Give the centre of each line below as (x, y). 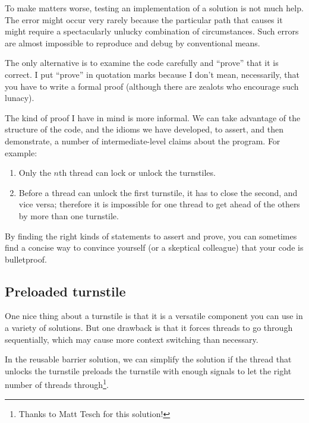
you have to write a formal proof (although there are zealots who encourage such (152, 86)
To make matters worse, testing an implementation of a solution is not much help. (154, 8)
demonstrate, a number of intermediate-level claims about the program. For (143, 141)
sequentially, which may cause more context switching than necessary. (132, 339)
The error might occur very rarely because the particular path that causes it (144, 19)
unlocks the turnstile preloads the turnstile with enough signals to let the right (148, 370)
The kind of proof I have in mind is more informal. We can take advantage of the (153, 117)
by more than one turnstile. (69, 215)
